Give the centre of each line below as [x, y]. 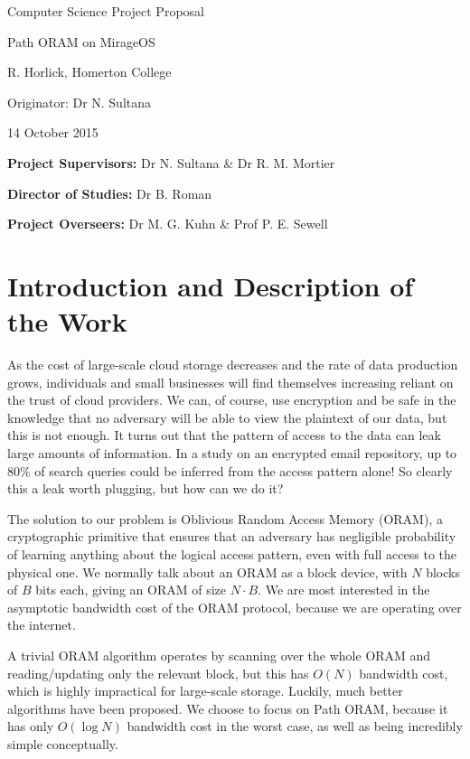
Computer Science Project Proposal [106, 11]
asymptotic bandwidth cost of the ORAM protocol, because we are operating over [235, 607]
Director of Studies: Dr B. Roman [110, 193]
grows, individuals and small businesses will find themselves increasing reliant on [230, 382]
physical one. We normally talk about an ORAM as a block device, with [207, 572]
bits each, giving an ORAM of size [131, 590]
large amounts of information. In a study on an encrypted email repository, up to [232, 453]
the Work [67, 321]
